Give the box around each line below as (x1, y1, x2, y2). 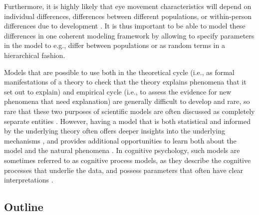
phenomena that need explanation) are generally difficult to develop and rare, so (4, 96, 250, 106)
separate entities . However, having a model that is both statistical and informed (4, 115, 251, 126)
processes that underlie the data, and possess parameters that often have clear (4, 164, 244, 175)
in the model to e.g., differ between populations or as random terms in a (4, 40, 225, 50)
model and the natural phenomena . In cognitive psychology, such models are (4, 145, 240, 155)
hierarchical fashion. (4, 49, 65, 60)
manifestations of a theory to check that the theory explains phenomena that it (4, 76, 247, 87)
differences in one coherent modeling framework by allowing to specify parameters (4, 30, 255, 40)
